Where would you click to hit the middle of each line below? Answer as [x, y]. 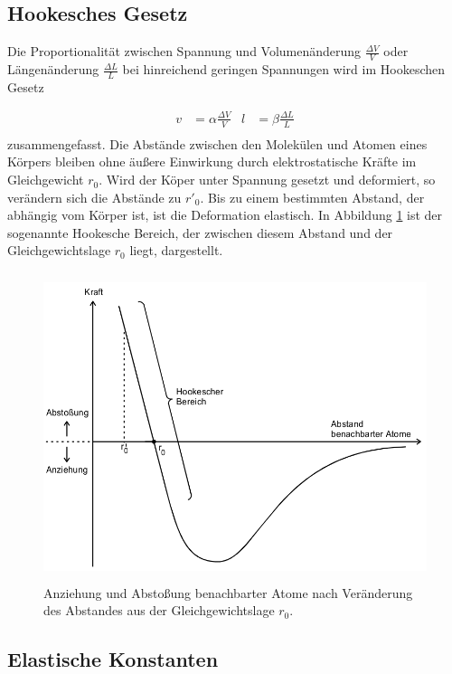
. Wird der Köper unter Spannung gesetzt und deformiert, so [267, 180]
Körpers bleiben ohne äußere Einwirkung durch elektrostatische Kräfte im [212, 161]
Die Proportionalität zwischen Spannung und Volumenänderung [184, 51]
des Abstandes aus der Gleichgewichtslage [159, 610]
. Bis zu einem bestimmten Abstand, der [312, 197]
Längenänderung [53, 69]
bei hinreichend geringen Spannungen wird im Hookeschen [284, 69]
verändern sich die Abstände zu [94, 197]
